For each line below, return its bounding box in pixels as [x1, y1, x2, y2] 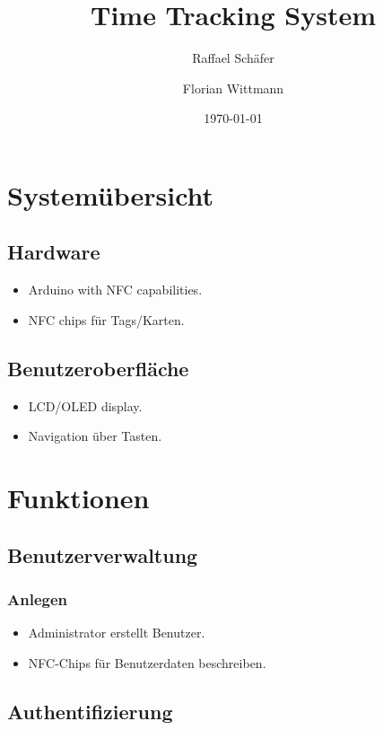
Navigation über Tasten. [28, 427, 162, 445]
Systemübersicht [7, 176, 214, 213]
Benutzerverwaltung [7, 541, 198, 568]
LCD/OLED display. [28, 396, 143, 415]
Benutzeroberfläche [7, 354, 189, 382]
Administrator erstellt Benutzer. [28, 623, 205, 642]
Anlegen [7, 587, 67, 610]
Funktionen [7, 479, 150, 516]
